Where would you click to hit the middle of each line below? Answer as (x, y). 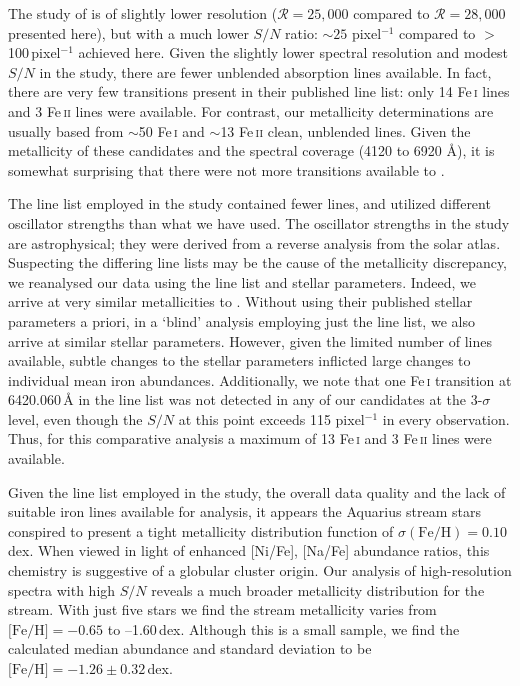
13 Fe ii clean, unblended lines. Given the (345, 130)
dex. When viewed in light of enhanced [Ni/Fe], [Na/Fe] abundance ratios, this (249, 550)
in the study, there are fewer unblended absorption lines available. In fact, (265, 71)
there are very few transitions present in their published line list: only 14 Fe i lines (259, 91)
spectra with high (62, 589)
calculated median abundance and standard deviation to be (190, 648)
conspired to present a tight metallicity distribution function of (201, 530)
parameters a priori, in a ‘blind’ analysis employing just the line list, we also (241, 320)
